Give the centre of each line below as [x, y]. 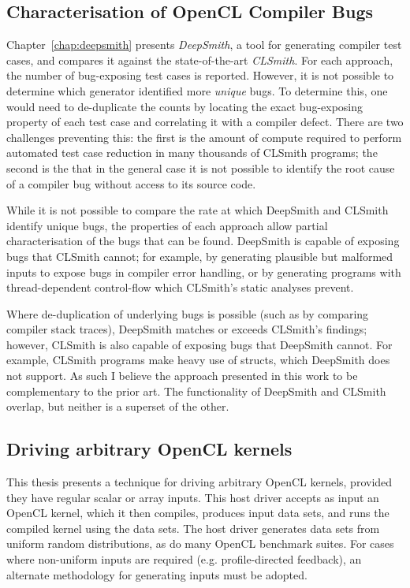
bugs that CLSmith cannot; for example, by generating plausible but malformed [200, 256]
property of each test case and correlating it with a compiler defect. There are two [205, 122]
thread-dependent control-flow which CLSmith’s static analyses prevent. [180, 287]
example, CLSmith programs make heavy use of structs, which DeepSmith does [198, 360]
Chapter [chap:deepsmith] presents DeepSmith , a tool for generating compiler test [204, 45]
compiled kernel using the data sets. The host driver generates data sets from [193, 528]
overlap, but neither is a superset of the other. [118, 406]
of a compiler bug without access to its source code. [131, 183]
